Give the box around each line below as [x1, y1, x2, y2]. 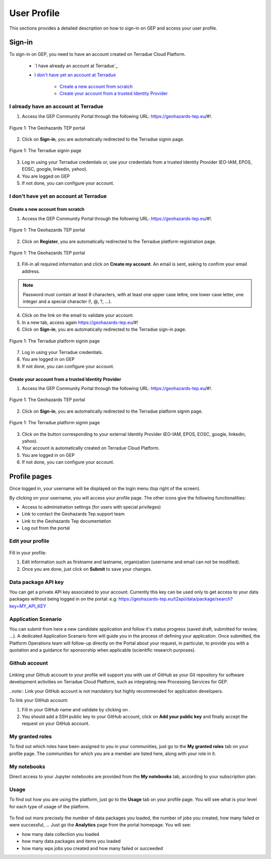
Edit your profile [9, 537, 50, 544]
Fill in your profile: [9, 550, 47, 556]
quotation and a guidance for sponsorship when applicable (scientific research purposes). [9, 647, 196, 653]
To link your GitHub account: [9, 697, 69, 703]
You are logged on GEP [22, 173, 70, 179]
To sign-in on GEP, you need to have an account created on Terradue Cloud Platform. [9, 51, 186, 57]
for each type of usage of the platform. [9, 803, 90, 809]
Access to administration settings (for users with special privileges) [22, 504, 161, 510]
